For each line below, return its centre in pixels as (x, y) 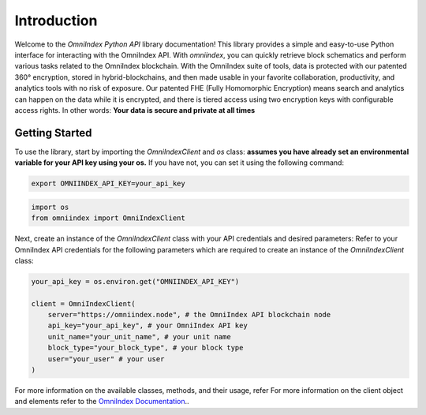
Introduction (56, 21)
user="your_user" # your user (106, 359)
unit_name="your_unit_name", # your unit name (140, 336)
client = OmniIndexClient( (83, 303)
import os (50, 207)
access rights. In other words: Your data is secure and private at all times (135, 110)
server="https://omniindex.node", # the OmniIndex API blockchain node (189, 315)
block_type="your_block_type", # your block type (146, 348)
